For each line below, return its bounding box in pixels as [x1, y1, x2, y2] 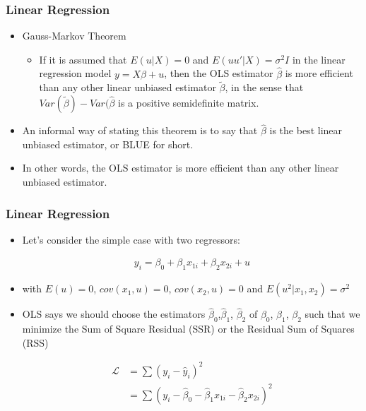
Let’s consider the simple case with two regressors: [22, 232, 240, 246]
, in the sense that [225, 80, 304, 95]
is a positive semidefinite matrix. [117, 95, 259, 110]
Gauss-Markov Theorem [22, 28, 126, 43]
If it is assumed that [39, 52, 127, 66]
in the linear [292, 52, 346, 66]
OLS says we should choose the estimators [22, 306, 206, 321]
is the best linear [269, 123, 343, 138]
